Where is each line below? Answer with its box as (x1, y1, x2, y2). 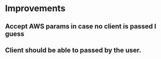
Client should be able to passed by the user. (5, 46, 141, 54)
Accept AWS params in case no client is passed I (5, 22, 157, 30)
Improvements (5, 3, 66, 14)
